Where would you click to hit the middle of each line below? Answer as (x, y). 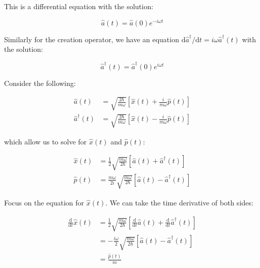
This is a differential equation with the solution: (79, 6)
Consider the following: (40, 83)
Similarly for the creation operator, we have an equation (92, 39)
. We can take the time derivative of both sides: (179, 202)
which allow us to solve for (46, 141)
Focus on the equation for (44, 202)
